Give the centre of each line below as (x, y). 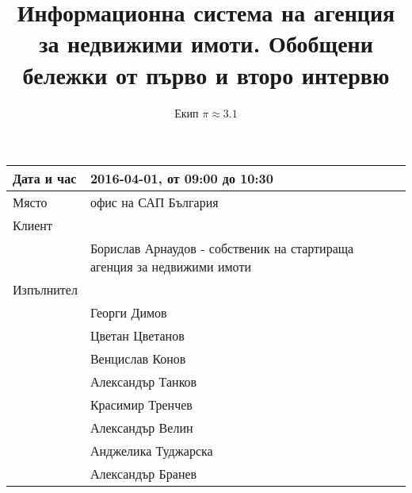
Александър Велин (141, 428)
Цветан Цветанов (137, 336)
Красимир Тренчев (141, 405)
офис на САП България (154, 202)
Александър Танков (143, 382)
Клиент (32, 225)
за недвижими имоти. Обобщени (206, 43)
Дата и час (45, 179)
